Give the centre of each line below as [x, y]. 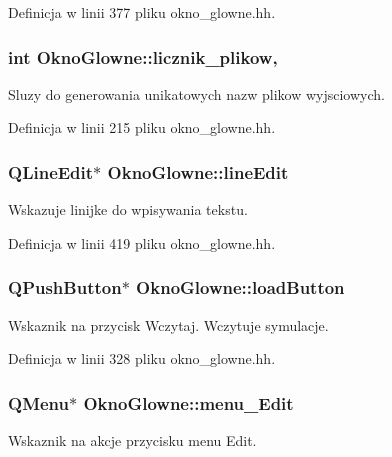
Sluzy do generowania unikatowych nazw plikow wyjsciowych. [196, 93]
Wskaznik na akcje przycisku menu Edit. [132, 440]
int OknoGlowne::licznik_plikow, [143, 56]
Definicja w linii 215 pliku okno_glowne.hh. [142, 127]
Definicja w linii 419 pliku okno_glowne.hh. [142, 242]
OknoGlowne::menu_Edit [188, 402]
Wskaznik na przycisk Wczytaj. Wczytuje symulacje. [168, 324]
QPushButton [65, 287]
